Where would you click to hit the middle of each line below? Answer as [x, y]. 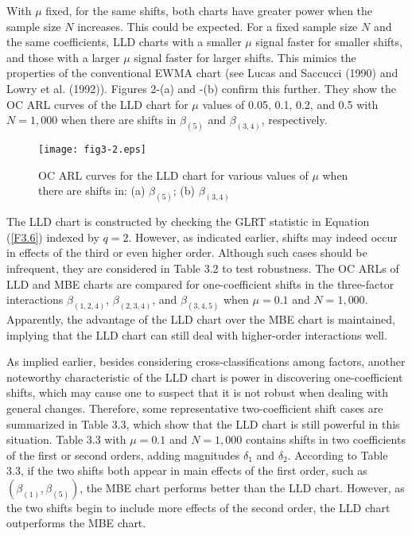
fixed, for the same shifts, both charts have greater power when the [209, 10]
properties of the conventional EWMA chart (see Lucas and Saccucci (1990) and [202, 73]
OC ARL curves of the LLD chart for [97, 104]
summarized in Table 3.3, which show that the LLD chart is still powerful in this [203, 423]
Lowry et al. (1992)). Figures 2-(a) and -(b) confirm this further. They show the [202, 88]
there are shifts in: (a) [92, 190]
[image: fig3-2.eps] [93, 150]
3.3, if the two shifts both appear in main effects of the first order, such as [187, 470]
